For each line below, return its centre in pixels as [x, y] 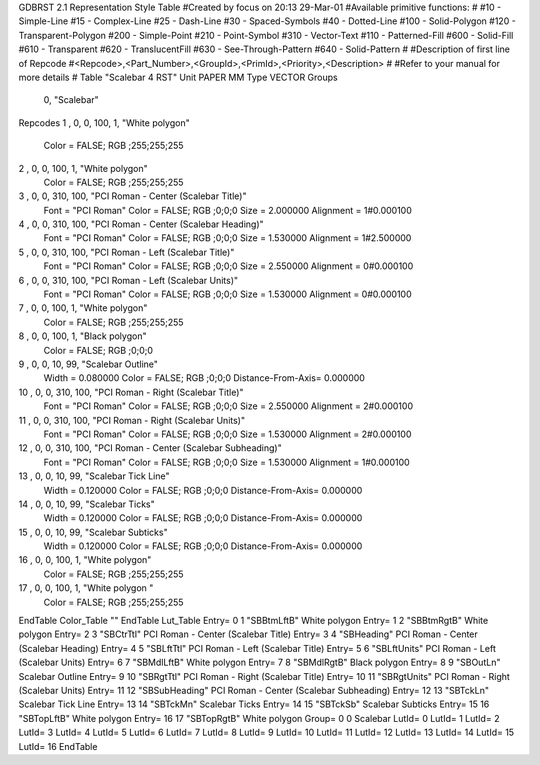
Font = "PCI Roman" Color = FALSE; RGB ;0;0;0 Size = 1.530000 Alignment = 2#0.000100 [227, 434]
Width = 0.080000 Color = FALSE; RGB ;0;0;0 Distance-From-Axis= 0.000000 [204, 378]
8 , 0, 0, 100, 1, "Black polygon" [82, 336]
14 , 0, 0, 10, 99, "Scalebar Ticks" [86, 504]
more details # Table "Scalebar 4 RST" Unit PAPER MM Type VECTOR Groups [178, 77]
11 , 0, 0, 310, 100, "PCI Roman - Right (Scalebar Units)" [131, 420]
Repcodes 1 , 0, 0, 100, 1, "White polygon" [104, 122]
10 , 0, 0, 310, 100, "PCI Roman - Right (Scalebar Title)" [131, 392]
